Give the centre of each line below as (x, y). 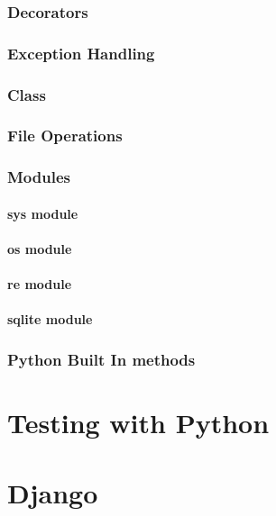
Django (53, 493)
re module (40, 284)
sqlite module (50, 319)
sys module (43, 213)
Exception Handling (81, 53)
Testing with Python (138, 422)
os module (40, 249)
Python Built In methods (101, 359)
